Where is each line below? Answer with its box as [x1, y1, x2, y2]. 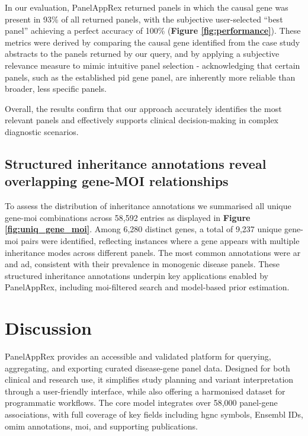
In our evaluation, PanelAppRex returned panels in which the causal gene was [5, 1, 288, 13]
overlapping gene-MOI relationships [5, 172, 229, 190]
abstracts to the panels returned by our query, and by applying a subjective [5, 47, 280, 60]
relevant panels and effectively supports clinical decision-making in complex [5, 114, 278, 126]
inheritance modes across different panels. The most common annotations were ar [5, 246, 301, 258]
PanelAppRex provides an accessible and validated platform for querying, [5, 350, 271, 362]
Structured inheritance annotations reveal [5, 154, 267, 172]
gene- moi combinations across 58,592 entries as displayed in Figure [5, 211, 251, 223]
